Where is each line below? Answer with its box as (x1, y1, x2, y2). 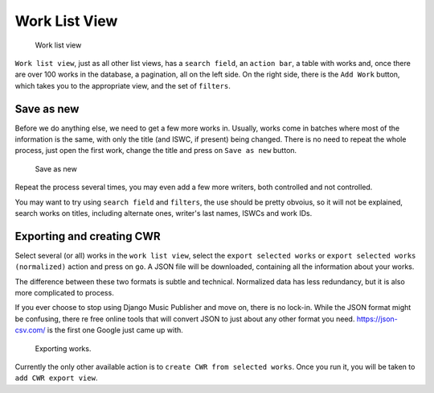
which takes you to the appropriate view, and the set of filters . (14, 81, 231, 90)
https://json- (356, 314, 398, 324)
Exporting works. (35, 343, 92, 354)
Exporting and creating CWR (14, 230, 161, 243)
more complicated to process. (14, 288, 114, 298)
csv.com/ (14, 325, 46, 335)
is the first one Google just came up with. (47, 325, 184, 335)
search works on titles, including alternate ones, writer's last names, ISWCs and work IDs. (14, 208, 313, 217)
